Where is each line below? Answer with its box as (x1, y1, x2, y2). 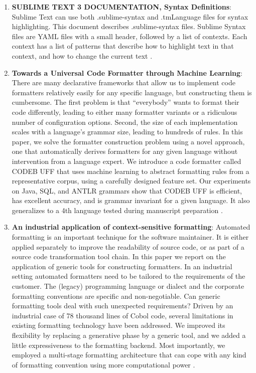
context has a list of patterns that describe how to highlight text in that (12, 41, 234, 51)
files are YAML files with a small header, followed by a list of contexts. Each (12, 31, 247, 41)
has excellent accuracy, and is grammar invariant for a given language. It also (12, 195, 250, 206)
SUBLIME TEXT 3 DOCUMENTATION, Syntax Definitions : (12, 2, 231, 12)
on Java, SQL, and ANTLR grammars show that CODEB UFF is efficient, (12, 185, 242, 196)
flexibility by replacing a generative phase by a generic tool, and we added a (12, 330, 246, 340)
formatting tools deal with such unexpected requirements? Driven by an (12, 300, 233, 311)
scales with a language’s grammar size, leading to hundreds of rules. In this (12, 126, 243, 137)
